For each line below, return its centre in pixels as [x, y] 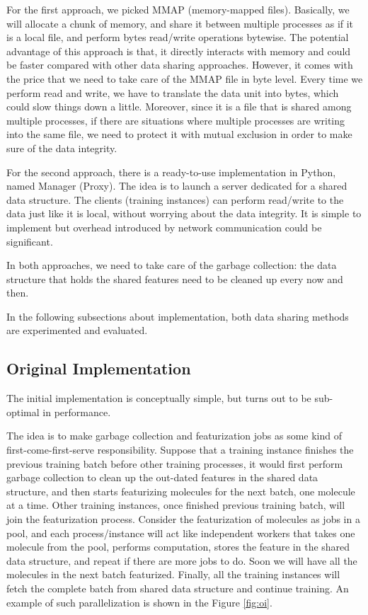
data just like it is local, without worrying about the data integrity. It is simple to [184, 213]
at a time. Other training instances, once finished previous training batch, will [176, 505]
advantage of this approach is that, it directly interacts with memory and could [179, 51]
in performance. [77, 412]
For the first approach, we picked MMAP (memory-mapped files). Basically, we [178, 9]
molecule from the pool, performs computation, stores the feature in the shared [178, 547]
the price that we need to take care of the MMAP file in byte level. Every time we [185, 78]
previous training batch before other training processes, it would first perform [175, 463]
